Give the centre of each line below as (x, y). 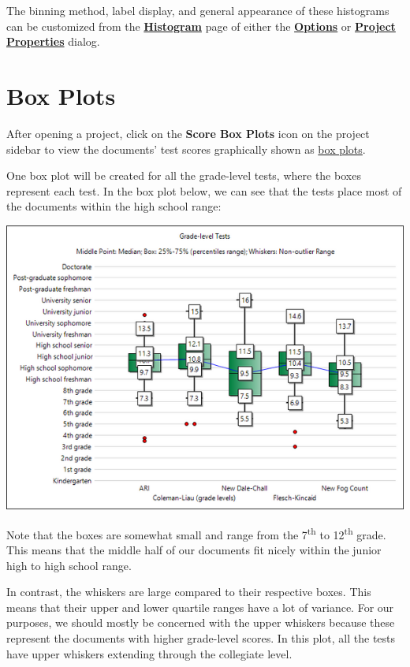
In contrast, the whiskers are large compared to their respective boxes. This (189, 592)
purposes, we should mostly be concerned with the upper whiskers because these (201, 622)
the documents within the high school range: (114, 206)
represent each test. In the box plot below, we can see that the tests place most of (204, 190)
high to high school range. (69, 565)
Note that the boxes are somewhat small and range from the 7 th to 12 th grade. (196, 533)
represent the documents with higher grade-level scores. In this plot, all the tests (201, 638)
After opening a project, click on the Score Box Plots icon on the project (188, 133)
